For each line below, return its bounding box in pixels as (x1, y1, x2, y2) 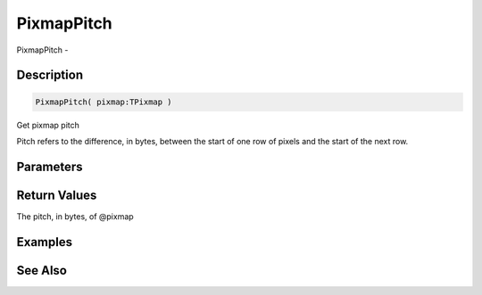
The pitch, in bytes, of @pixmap (16, 210, 134, 222)
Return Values (16, 187, 97, 202)
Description (16, 68, 84, 83)
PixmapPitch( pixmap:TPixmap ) (35, 96, 173, 107)
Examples (16, 234, 73, 250)
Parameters (16, 159, 83, 174)
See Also (16, 263, 67, 278)
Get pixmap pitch (16, 119, 80, 130)
